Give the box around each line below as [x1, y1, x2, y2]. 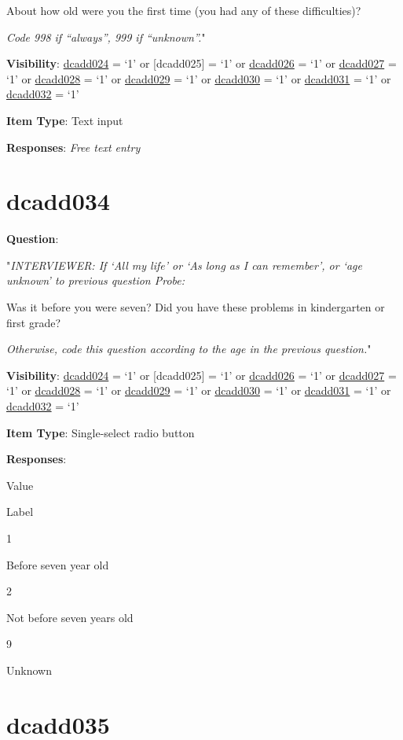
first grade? [6, 314, 60, 330]
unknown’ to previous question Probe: [6, 272, 185, 289]
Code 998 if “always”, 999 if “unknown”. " [6, 28, 206, 45]
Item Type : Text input [6, 112, 123, 128]
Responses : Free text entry [6, 138, 141, 155]
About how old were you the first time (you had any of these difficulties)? [6, 2, 361, 18]
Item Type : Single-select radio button [6, 424, 195, 440]
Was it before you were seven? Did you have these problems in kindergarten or [6, 299, 385, 315]
